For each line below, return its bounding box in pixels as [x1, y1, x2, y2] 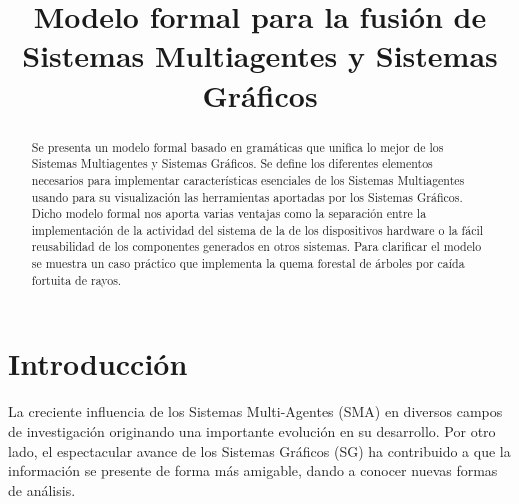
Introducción [8, 343, 188, 384]
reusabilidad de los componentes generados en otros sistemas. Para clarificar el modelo [31, 238, 482, 255]
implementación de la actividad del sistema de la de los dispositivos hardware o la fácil [31, 221, 484, 238]
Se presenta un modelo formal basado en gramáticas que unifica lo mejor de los [31, 138, 444, 155]
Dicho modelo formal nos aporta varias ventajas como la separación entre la [31, 205, 427, 222]
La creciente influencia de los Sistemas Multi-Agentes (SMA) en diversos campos [8, 401, 503, 422]
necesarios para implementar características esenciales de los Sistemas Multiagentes [31, 171, 465, 188]
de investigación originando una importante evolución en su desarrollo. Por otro [8, 420, 496, 441]
